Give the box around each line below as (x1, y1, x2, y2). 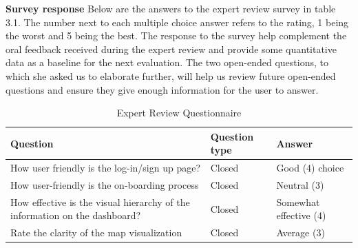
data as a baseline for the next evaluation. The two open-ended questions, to (6, 55, 328, 70)
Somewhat (276, 194, 320, 209)
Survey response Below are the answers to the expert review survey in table (6, 1, 336, 15)
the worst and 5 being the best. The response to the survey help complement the (6, 28, 347, 43)
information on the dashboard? (10, 208, 141, 223)
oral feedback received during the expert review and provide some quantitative (6, 41, 337, 56)
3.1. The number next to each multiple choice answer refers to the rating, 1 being (6, 14, 349, 29)
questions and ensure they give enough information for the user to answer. (6, 82, 319, 96)
